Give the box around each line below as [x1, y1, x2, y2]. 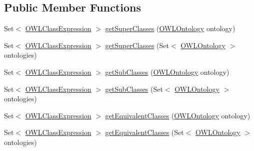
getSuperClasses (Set [105, 40, 169, 50]
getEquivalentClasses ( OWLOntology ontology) [105, 110, 250, 120]
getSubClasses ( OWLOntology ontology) [105, 66, 229, 77]
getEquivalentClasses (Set [105, 127, 184, 137]
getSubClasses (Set [105, 83, 163, 94]
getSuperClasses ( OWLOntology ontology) [105, 23, 235, 34]
